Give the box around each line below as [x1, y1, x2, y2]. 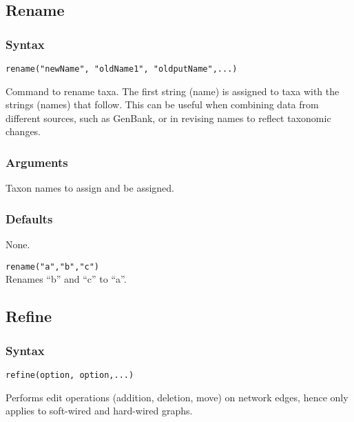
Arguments [6, 153, 68, 170]
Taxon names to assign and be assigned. [6, 181, 174, 195]
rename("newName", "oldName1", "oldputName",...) [6, 64, 238, 74]
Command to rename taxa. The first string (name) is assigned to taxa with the [6, 83, 340, 98]
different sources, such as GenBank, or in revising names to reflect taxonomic [6, 110, 331, 125]
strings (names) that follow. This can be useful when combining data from [6, 97, 319, 112]
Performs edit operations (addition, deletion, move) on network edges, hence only [6, 390, 348, 404]
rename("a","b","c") [6, 261, 100, 272]
